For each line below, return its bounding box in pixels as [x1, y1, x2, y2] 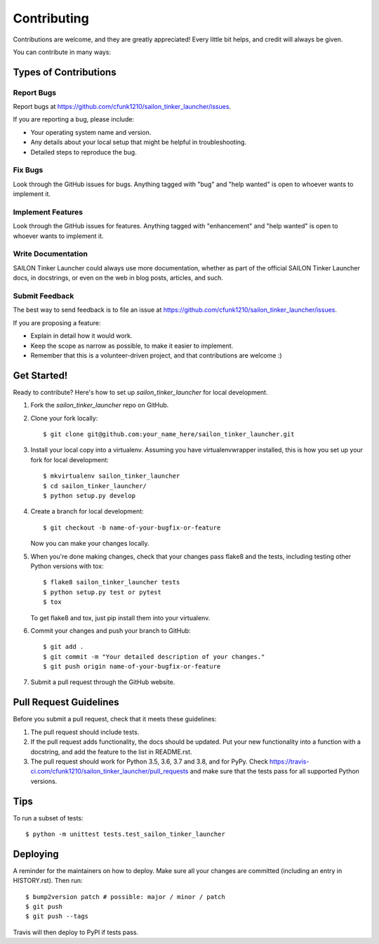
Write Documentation [13, 249, 88, 259]
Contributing [13, 11, 89, 26]
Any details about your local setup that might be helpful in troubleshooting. [30, 138, 247, 147]
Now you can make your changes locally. [30, 539, 149, 548]
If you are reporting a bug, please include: [13, 115, 135, 124]
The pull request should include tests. [30, 728, 140, 736]
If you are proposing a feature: [13, 318, 101, 327]
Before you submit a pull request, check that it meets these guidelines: [13, 715, 217, 723]
